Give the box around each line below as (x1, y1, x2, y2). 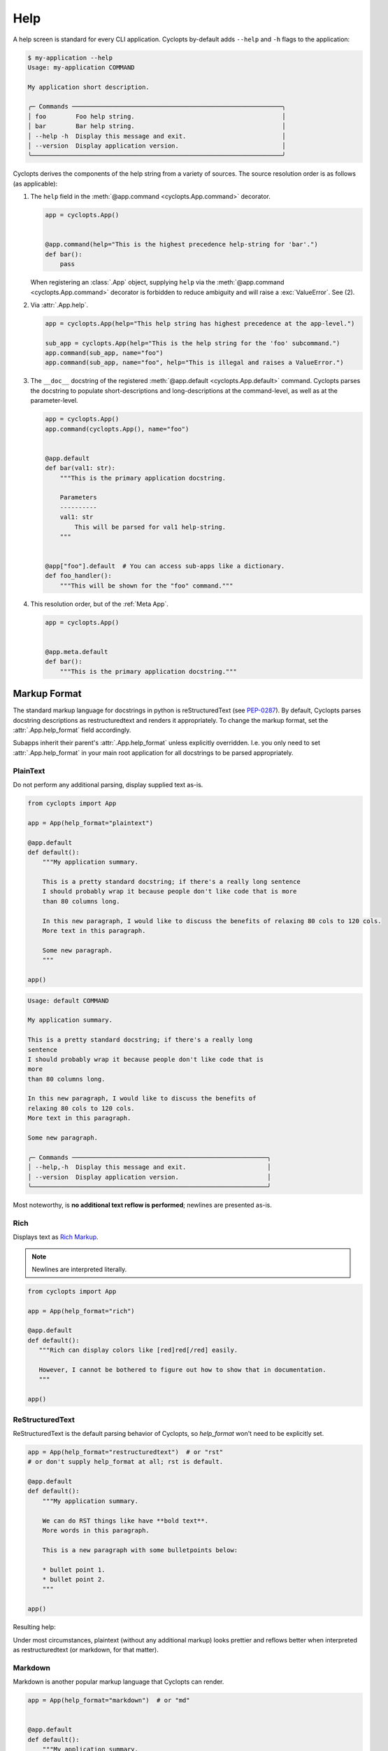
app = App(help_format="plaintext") (27, 819, 154, 826)
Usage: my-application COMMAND (27, 63, 136, 71)
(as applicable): (13, 179, 58, 188)
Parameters (59, 494, 97, 501)
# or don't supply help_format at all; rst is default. (27, 1458, 224, 1466)
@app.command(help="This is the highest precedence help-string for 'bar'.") (45, 240, 318, 249)
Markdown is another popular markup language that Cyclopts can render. (13, 1677, 224, 1686)
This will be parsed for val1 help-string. (74, 522, 227, 531)
